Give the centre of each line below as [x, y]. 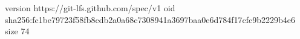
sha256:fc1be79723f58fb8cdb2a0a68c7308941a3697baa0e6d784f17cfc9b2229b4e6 [150, 19]
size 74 [17, 31]
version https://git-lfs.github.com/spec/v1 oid [90, 8]
